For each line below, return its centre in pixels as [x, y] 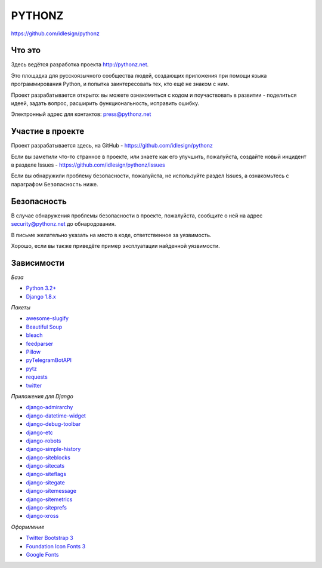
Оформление [28, 527]
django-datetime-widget [56, 416]
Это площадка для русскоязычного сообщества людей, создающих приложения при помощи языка [139, 75]
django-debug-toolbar [53, 424]
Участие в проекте [48, 131]
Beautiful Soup [44, 327]
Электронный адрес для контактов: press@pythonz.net [81, 114]
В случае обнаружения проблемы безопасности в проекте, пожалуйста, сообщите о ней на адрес [137, 216]
